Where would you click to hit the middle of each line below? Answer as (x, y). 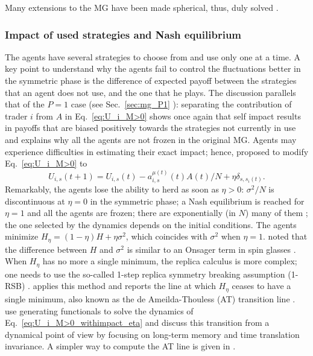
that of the (25, 104)
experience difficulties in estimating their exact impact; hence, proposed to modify (157, 151)
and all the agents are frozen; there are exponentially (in (131, 213)
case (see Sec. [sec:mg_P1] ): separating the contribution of (181, 104)
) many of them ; (277, 213)
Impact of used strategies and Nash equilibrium (123, 34)
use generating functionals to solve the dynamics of (99, 310)
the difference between (46, 249)
